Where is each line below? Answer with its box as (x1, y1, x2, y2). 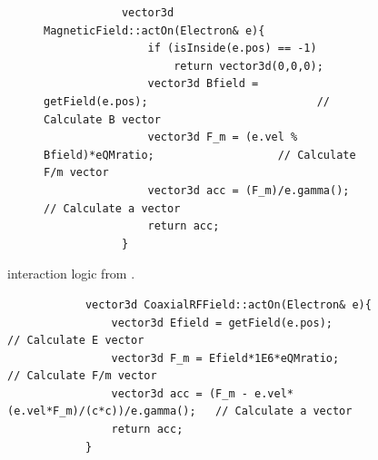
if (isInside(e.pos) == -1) (147, 42, 317, 55)
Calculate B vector (44, 113, 161, 126)
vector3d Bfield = (147, 77, 259, 91)
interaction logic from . (7, 264, 135, 283)
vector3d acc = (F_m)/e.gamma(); (147, 183, 350, 197)
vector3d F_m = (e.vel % (147, 131, 298, 144)
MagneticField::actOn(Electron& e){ (44, 24, 265, 37)
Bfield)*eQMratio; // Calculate (44, 148, 356, 161)
